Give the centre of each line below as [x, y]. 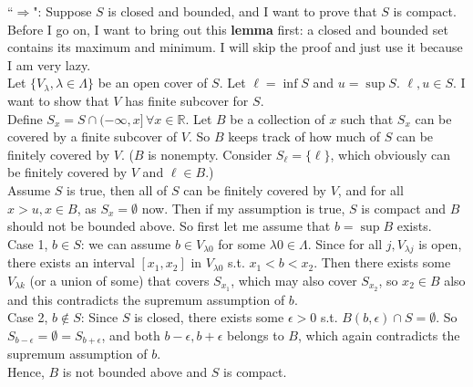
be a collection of [278, 118]
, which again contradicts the [379, 335]
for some [242, 243]
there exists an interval [71, 262]
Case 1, [28, 243]
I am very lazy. [49, 64]
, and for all [370, 189]
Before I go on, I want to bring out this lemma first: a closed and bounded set [228, 29]
